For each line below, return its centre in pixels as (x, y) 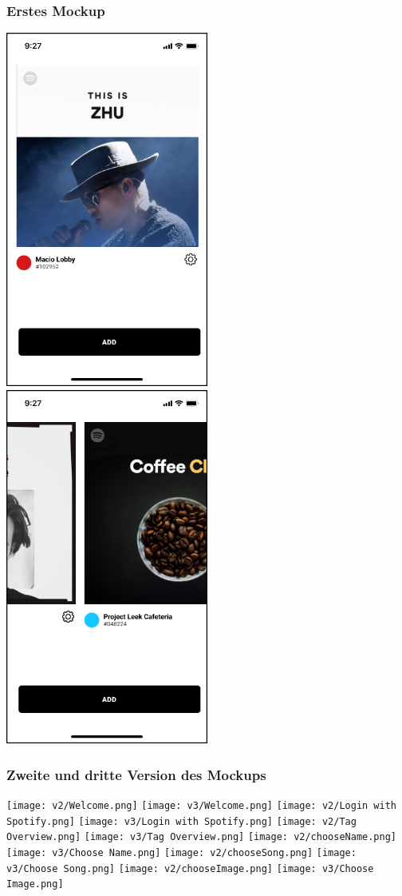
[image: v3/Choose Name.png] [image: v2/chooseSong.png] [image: (181, 852)
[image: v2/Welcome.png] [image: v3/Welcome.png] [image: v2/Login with (201, 805)
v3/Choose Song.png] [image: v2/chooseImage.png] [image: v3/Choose (190, 868)
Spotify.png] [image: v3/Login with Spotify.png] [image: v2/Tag (181, 821)
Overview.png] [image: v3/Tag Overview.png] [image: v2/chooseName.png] (202, 837)
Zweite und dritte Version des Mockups (136, 774)
